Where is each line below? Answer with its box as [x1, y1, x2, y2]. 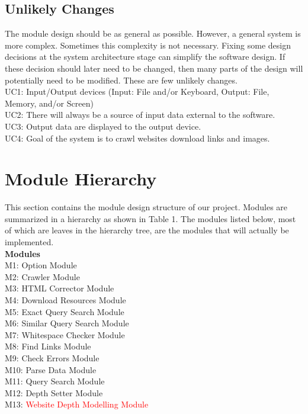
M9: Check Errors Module [5, 351, 100, 364]
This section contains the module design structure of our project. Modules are [5, 201, 288, 213]
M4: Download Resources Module [5, 294, 126, 306]
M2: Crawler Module [5, 270, 80, 283]
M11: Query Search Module [5, 375, 105, 387]
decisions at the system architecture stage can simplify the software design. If [5, 50, 285, 63]
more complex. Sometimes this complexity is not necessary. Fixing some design [5, 38, 291, 51]
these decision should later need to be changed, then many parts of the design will [5, 62, 303, 74]
